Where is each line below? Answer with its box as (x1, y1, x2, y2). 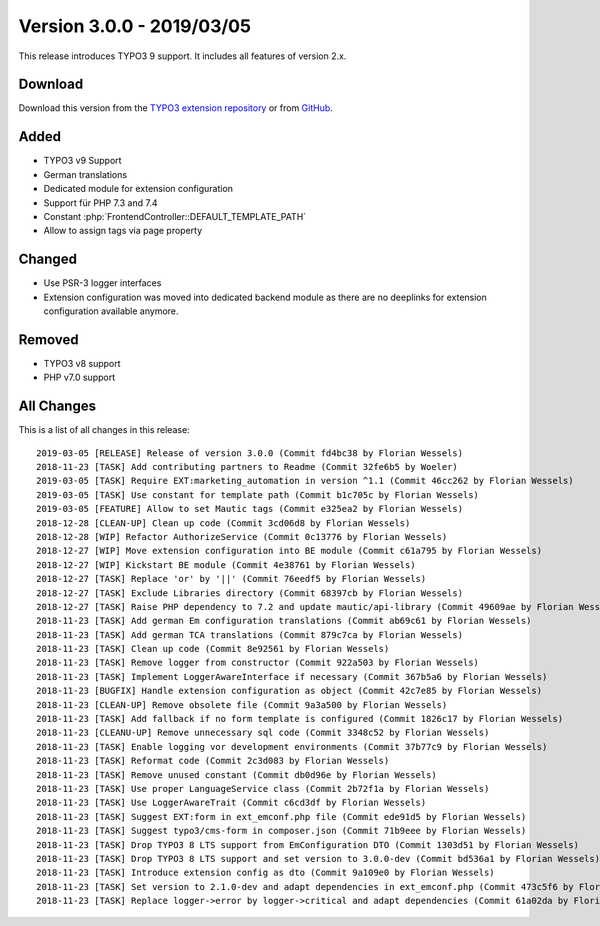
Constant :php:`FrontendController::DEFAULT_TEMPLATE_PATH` (43, 210, 307, 222)
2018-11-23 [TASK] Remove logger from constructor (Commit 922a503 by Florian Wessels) (36, 657, 480, 669)
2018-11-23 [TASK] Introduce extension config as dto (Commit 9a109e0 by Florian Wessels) (36, 867, 495, 879)
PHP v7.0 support (43, 371, 115, 384)
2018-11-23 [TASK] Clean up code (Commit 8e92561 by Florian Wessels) (36, 643, 390, 655)
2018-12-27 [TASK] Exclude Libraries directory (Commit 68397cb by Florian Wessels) (36, 587, 464, 599)
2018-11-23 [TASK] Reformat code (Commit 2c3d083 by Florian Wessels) (36, 755, 390, 767)
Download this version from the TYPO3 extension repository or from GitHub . (18, 102, 334, 114)
